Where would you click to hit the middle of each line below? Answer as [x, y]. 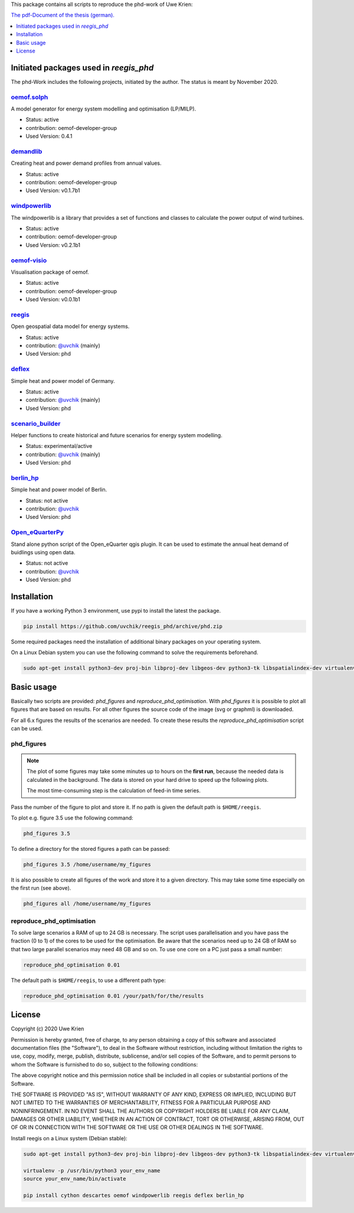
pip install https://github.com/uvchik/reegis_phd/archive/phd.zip [123, 626]
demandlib [27, 151]
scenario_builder [36, 424]
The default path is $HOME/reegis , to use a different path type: [88, 980]
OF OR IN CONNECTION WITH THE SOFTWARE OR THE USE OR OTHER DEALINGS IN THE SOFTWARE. [137, 1127]
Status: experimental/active [59, 446]
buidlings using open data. [43, 552]
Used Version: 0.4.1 [49, 136]
